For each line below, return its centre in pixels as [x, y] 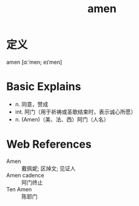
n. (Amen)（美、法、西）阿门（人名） [62, 119]
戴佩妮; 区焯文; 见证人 [49, 168]
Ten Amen [19, 189]
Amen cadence [25, 175]
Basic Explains [44, 87]
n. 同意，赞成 [32, 104]
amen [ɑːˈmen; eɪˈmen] [34, 62]
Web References [49, 144]
